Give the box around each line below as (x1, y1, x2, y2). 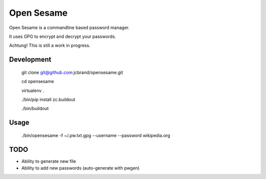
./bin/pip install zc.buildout (21, 96, 76, 102)
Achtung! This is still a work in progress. (9, 42, 91, 49)
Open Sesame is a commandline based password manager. (9, 25, 130, 30)
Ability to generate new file (21, 158, 76, 164)
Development (9, 56, 52, 64)
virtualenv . (21, 88, 44, 93)
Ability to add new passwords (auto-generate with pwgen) (21, 165, 140, 171)
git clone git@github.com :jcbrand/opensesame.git (21, 69, 123, 75)
